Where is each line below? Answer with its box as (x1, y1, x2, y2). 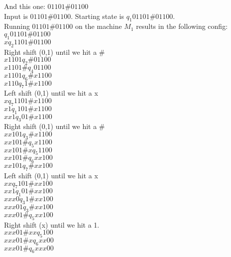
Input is (4, 10, 28, 21)
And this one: (4, 1, 45, 11)
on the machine (75, 21, 122, 31)
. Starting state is (71, 10, 124, 21)
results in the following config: (136, 21, 228, 31)
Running (4, 21, 30, 31)
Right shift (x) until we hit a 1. (4, 219, 100, 230)
